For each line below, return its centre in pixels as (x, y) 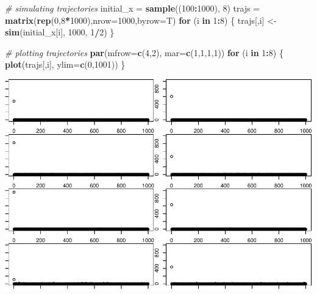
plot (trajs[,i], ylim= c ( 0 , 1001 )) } (65, 64)
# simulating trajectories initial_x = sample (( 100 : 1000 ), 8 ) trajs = (133, 8)
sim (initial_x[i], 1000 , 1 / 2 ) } (60, 32)
